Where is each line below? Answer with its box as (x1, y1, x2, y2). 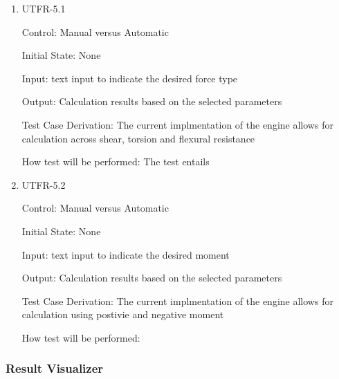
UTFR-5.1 (21, 1, 66, 15)
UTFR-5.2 (21, 177, 66, 192)
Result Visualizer (6, 360, 104, 377)
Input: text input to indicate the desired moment (21, 247, 230, 261)
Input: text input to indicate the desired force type (21, 71, 238, 85)
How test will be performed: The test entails (21, 154, 210, 169)
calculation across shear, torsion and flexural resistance (21, 131, 255, 145)
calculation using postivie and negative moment (21, 307, 224, 322)
